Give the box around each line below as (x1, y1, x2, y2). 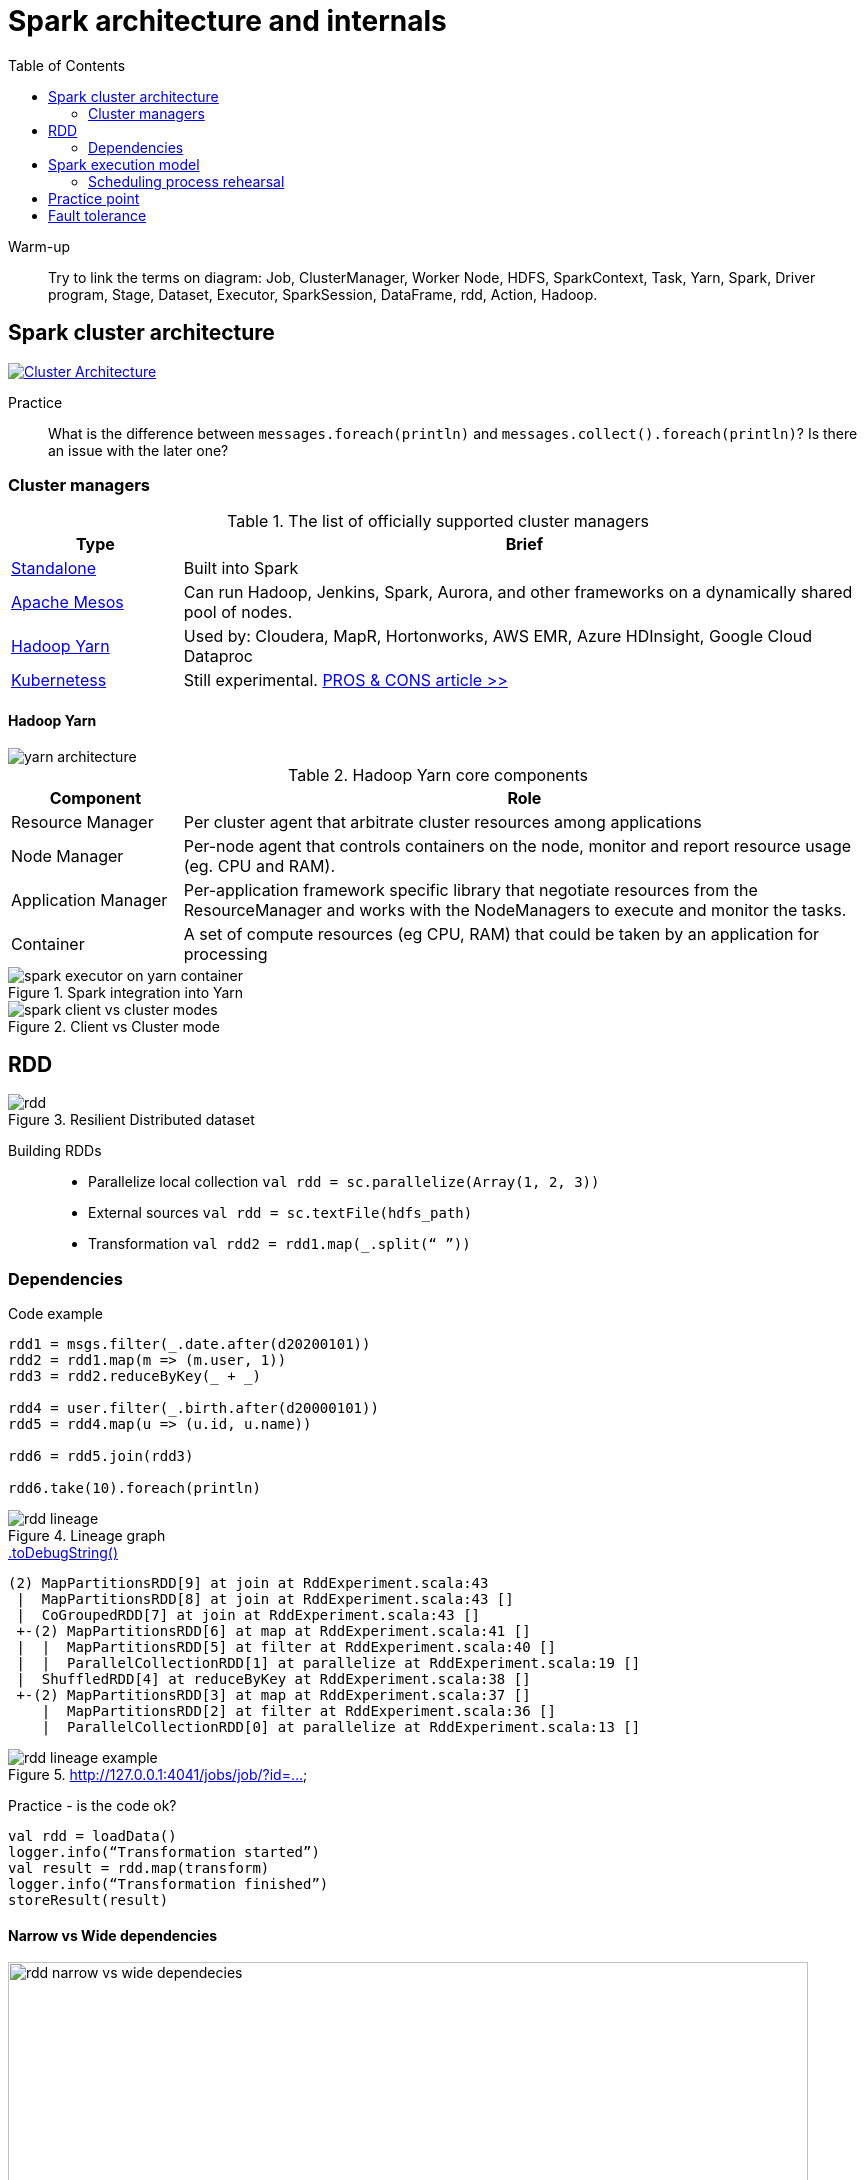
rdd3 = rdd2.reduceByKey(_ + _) (8, 1368, 261, 1385)
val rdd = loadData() (8, 1828, 177, 1845)
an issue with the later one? (48, 441, 229, 459)
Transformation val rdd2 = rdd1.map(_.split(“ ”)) (88, 1235, 471, 1253)
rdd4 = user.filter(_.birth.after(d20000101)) (8, 1400, 379, 1417)
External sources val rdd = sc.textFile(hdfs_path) (88, 1204, 473, 1222)
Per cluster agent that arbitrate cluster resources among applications (183, 811, 702, 832)
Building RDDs (8, 1142, 102, 1160)
